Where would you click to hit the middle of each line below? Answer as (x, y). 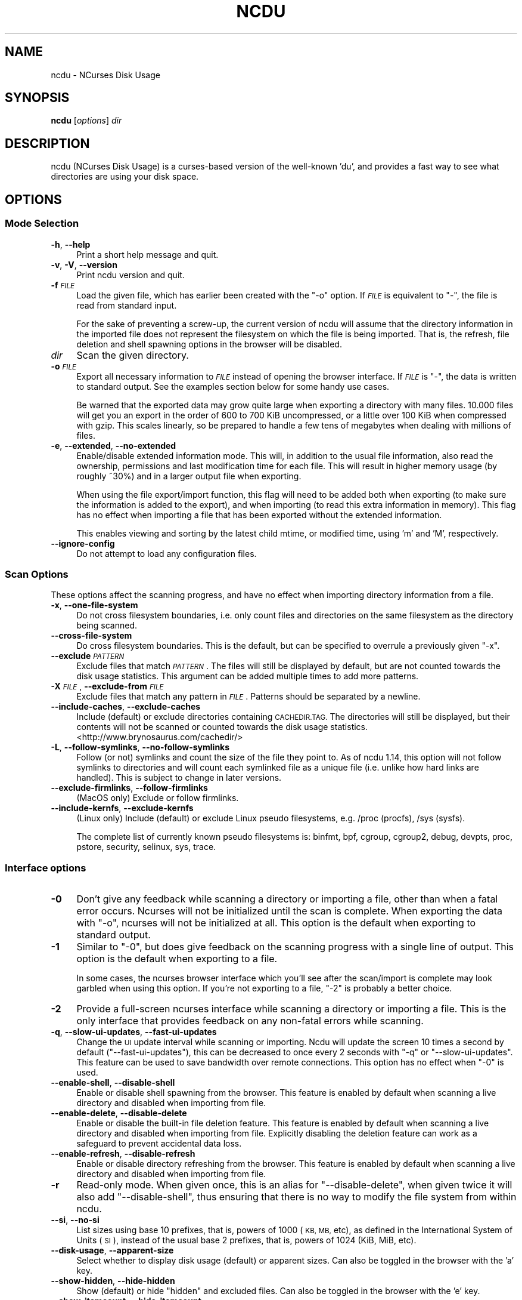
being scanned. (107, 626)
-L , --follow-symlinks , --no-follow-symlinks (140, 747)
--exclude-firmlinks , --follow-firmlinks (129, 788)
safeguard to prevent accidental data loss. (159, 1143)
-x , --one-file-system (94, 605)
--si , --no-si (75, 1220)
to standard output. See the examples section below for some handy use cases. (233, 386)
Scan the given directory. (133, 355)
